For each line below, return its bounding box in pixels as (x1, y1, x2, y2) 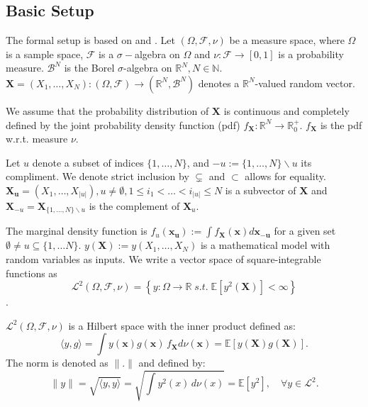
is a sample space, (6, 46, 84, 61)
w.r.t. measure (6, 131, 68, 146)
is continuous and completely (223, 103, 350, 118)
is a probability (278, 46, 344, 61)
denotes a (198, 75, 240, 90)
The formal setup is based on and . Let (6, 33, 175, 48)
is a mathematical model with (200, 238, 330, 252)
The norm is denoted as (6, 355, 108, 370)
